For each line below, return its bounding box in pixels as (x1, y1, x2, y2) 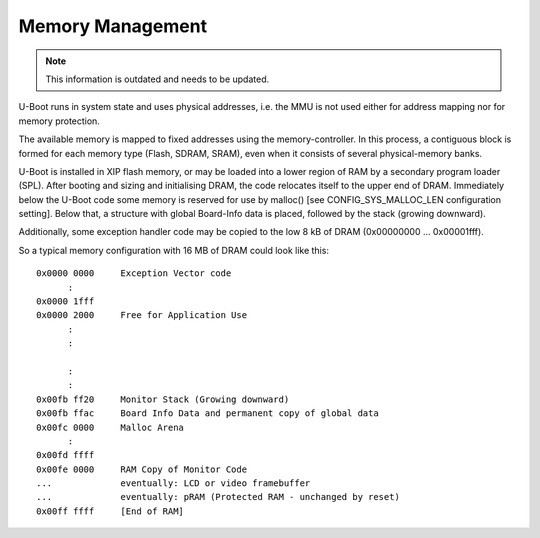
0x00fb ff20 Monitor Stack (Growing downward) (36, 393, 290, 405)
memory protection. (18, 115, 100, 127)
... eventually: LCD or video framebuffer (36, 478, 311, 489)
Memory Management (18, 15, 208, 37)
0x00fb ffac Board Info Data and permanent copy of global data (36, 408, 379, 419)
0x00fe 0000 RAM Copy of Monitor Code (36, 463, 248, 475)
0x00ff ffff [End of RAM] (36, 505, 185, 517)
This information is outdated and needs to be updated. (45, 73, 270, 85)
